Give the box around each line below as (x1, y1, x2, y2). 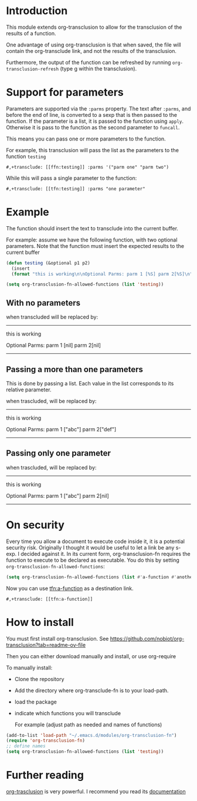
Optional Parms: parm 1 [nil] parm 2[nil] (6, 342, 101, 349)
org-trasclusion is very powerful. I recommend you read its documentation (6, 787, 186, 795)
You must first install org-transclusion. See (6, 635, 109, 642)
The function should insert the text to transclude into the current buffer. (6, 224, 179, 232)
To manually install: (6, 664, 53, 671)
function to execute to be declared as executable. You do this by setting (6, 557, 180, 564)
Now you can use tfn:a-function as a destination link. (6, 585, 134, 592)
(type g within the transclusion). (60, 65, 137, 72)
